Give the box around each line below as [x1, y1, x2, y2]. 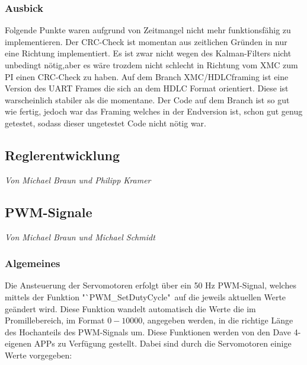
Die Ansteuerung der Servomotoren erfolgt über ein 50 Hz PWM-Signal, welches [5, 279, 296, 291]
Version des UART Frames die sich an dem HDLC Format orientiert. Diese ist [5, 82, 289, 94]
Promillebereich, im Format [5, 314, 105, 326]
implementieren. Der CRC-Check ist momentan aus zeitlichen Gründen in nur [5, 35, 287, 47]
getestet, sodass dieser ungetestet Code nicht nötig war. [5, 116, 206, 129]
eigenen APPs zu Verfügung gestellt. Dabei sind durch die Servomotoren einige [5, 337, 292, 350]
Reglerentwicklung [5, 145, 120, 164]
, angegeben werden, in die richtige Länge [142, 314, 293, 326]
